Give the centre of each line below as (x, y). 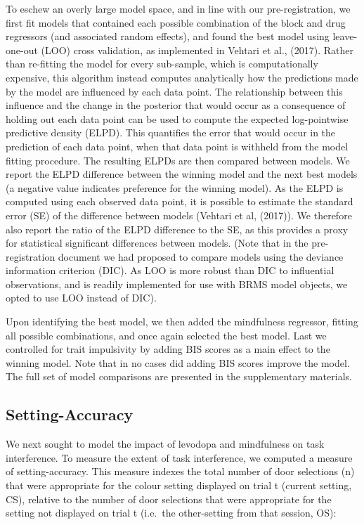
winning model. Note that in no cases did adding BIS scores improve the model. (178, 362)
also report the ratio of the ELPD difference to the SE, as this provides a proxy (177, 229)
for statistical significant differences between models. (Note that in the (157, 243)
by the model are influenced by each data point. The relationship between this (174, 91)
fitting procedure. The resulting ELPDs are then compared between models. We (178, 160)
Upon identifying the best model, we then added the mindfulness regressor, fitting (182, 322)
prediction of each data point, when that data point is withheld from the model (177, 146)
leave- (345, 36)
